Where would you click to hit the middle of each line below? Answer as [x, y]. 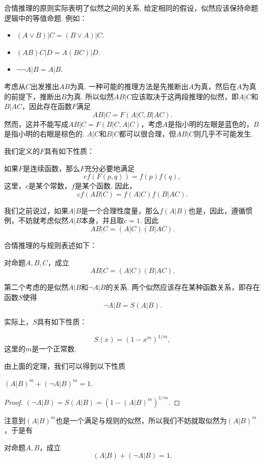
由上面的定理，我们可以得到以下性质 [65, 365]
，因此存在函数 [47, 106]
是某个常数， [50, 186]
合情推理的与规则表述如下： [50, 245]
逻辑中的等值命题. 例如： [46, 18]
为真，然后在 [215, 86]
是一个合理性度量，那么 [121, 210]
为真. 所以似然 [90, 96]
